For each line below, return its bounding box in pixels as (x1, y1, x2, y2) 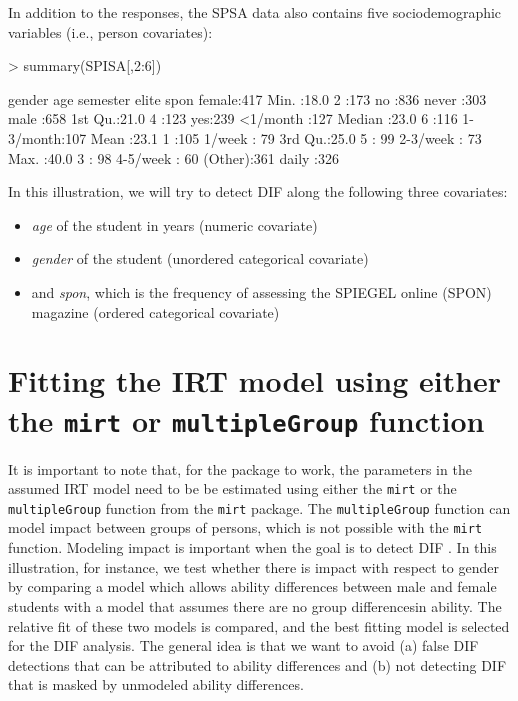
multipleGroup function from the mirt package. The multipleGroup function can (8, 497, 511, 518)
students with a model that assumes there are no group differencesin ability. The (8, 595, 502, 616)
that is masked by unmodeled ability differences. (8, 674, 304, 695)
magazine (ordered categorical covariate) (31, 301, 280, 322)
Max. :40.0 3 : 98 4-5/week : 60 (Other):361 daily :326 (8, 147, 339, 168)
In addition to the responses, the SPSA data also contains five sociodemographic (8, 2, 502, 22)
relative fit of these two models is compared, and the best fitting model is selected (8, 615, 510, 636)
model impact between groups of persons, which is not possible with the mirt (8, 517, 483, 538)
